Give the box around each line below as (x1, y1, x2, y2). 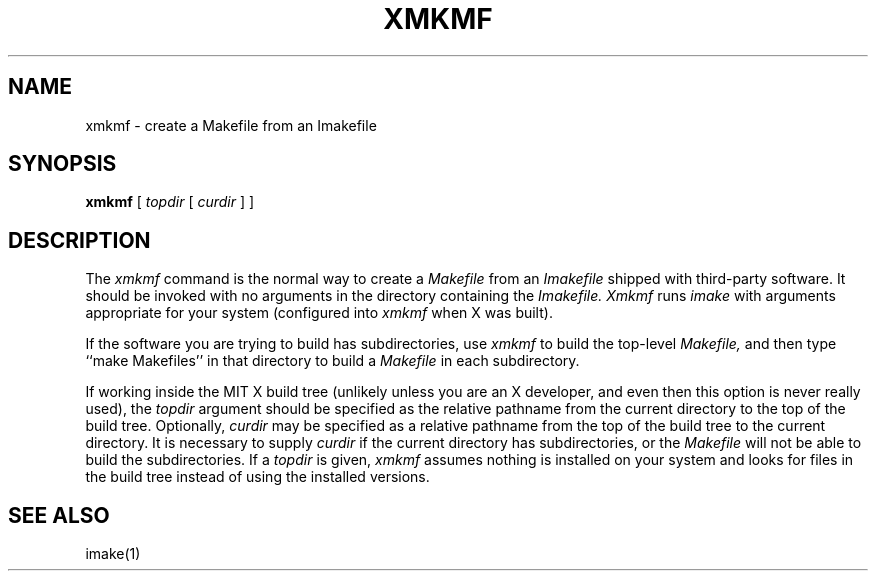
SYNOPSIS (8, 151, 117, 177)
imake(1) (85, 545, 141, 563)
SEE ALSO (8, 502, 110, 528)
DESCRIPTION (8, 227, 151, 253)
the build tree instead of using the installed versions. (85, 468, 430, 486)
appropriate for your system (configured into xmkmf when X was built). (85, 304, 553, 322)
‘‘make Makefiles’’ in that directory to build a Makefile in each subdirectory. (85, 352, 580, 370)
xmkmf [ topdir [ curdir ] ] (85, 193, 255, 211)
